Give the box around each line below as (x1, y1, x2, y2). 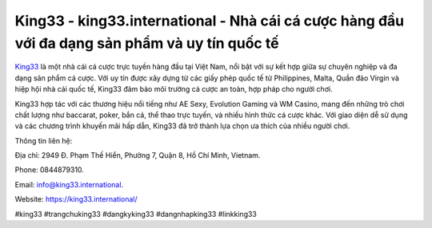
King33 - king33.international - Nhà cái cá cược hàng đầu (14, 12, 404, 29)
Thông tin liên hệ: (14, 136, 73, 145)
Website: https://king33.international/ (14, 195, 138, 204)
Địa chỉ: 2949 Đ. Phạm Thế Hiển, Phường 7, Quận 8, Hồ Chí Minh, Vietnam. (14, 151, 261, 160)
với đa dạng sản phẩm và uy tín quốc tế (14, 34, 279, 52)
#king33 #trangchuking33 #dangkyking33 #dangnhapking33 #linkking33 (14, 209, 258, 218)
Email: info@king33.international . (14, 179, 124, 189)
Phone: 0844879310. (14, 165, 84, 175)
